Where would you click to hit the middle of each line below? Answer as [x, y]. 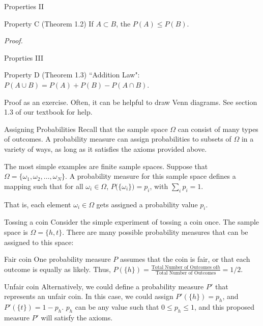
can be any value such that [117, 306]
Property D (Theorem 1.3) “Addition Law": [72, 75]
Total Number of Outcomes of [184, 268]
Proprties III [24, 57]
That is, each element [38, 204]
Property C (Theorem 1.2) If [49, 23]
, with [159, 186]
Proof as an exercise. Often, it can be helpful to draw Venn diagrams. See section [131, 102]
